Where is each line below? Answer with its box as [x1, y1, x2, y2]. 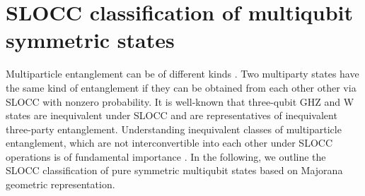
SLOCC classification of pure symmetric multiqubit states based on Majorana [6, 163, 343, 178]
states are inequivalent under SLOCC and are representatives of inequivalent [6, 108, 337, 123]
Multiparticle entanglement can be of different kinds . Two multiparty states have [6, 66, 359, 81]
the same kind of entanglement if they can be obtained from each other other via [6, 80, 357, 94]
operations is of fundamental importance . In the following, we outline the [6, 149, 326, 164]
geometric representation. [6, 177, 115, 192]
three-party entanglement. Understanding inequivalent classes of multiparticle [6, 121, 342, 136]
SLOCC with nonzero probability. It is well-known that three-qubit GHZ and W [6, 94, 354, 109]
